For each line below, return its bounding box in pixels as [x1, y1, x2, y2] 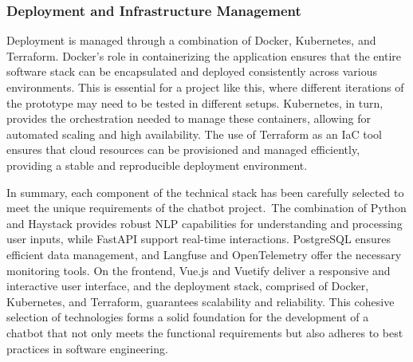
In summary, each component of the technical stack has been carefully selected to [6, 183, 404, 200]
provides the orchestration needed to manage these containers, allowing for [6, 110, 372, 127]
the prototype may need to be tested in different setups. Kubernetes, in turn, [6, 94, 383, 111]
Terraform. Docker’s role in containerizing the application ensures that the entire [6, 47, 402, 64]
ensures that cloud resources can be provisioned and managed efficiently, [6, 141, 360, 158]
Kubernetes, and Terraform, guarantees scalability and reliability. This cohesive [6, 293, 395, 309]
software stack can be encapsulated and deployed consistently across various [6, 63, 378, 80]
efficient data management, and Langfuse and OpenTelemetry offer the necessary [6, 246, 402, 262]
